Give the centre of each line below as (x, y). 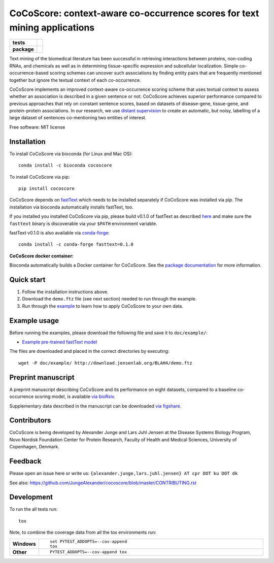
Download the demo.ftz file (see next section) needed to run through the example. (109, 299)
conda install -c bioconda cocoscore (65, 165)
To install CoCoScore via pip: (40, 177)
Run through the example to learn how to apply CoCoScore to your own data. (103, 306)
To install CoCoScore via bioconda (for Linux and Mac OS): (71, 154)
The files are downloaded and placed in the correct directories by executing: (89, 351)
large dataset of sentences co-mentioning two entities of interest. (78, 118)
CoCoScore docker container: (41, 256)
